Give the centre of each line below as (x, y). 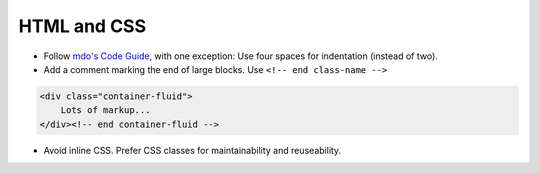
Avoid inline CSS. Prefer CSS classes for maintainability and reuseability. (192, 150)
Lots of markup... (105, 110)
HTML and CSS (82, 26)
